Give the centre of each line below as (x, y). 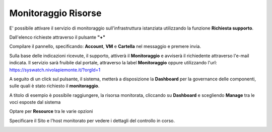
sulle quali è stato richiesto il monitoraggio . (54, 86)
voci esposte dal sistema (35, 102)
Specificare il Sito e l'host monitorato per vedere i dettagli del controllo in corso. (92, 120)
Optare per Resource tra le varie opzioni (51, 111)
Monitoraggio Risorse (55, 13)
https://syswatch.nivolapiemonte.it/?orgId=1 (55, 70)
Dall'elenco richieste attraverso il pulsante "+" (57, 37)
